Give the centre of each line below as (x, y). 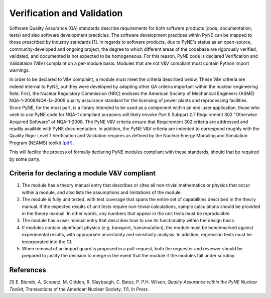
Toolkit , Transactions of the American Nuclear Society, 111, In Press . (79, 289)
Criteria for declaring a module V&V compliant (83, 173)
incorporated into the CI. (47, 242)
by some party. (25, 159)
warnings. (20, 70)
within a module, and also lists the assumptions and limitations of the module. (102, 192)
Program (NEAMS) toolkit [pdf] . (42, 143)
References (28, 270)
